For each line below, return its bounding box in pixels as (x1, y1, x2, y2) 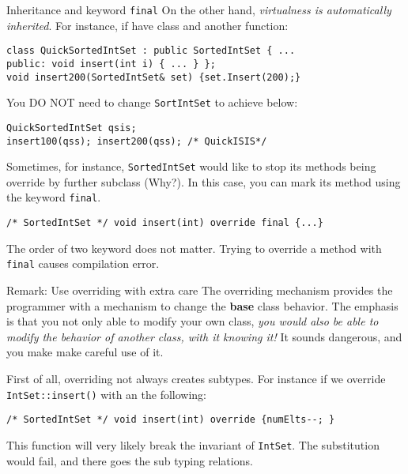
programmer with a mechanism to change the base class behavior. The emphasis (6, 297, 399, 314)
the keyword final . (6, 189, 101, 205)
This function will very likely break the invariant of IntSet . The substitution (6, 436, 380, 453)
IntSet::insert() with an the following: (6, 386, 207, 402)
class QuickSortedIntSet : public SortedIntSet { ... (6, 45, 296, 57)
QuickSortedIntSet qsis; (6, 122, 137, 134)
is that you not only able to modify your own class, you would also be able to (6, 313, 379, 329)
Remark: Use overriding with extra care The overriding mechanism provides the (6, 282, 393, 298)
